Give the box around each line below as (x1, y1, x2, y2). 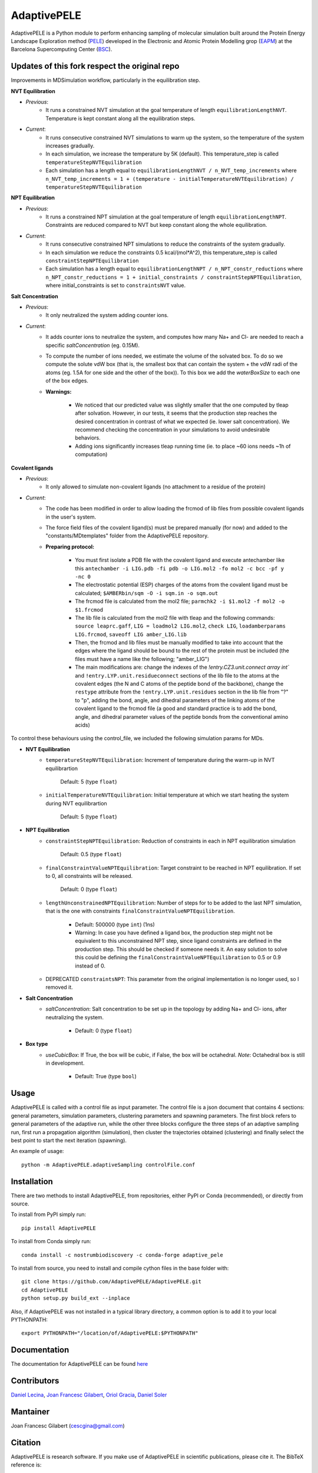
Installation (11, 1176, 53, 1187)
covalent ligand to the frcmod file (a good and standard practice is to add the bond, (75, 705, 277, 712)
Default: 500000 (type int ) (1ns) (75, 921, 155, 928)
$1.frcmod (75, 606, 103, 613)
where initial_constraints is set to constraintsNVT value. (45, 282, 185, 289)
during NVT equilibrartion (45, 800, 107, 807)
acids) (75, 721, 91, 728)
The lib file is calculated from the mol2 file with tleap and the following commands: (75, 614, 275, 621)
